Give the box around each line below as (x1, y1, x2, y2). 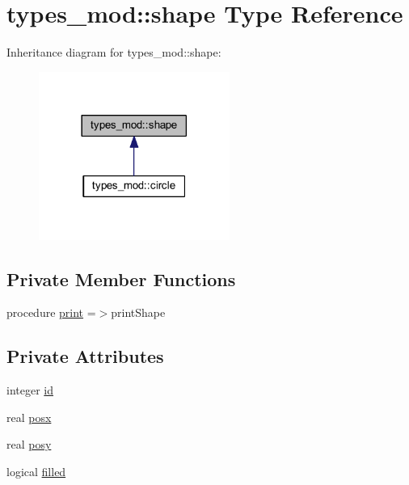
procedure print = (6, 304, 96, 321)
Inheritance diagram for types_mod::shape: (6, 44, 221, 61)
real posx (6, 408, 52, 425)
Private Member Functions (6, 266, 236, 291)
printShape (111, 304, 166, 321)
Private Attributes (6, 344, 164, 369)
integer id (6, 382, 53, 399)
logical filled (6, 462, 66, 479)
